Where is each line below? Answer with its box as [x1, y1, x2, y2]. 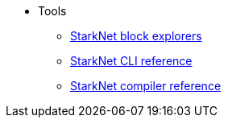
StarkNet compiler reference [70, 79, 222, 93]
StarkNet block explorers [70, 29, 202, 43]
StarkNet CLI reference [70, 54, 193, 68]
